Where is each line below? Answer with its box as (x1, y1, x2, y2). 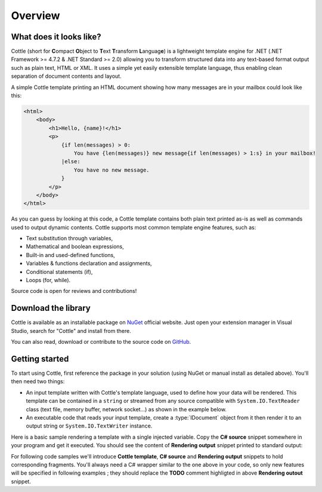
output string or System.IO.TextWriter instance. (26, 422, 153, 430)
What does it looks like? (11, 32, 101, 42)
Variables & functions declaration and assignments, (26, 260, 152, 267)
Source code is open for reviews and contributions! (11, 288, 137, 295)
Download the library (11, 303, 91, 313)
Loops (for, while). (26, 277, 71, 284)
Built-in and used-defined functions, (26, 251, 116, 258)
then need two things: (11, 378, 65, 385)
